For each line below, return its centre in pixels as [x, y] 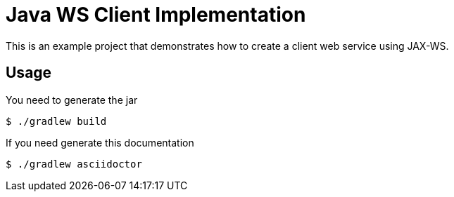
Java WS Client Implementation [156, 15]
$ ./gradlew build [56, 121]
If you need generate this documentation [100, 142]
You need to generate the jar [72, 100]
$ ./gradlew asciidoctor [74, 164]
